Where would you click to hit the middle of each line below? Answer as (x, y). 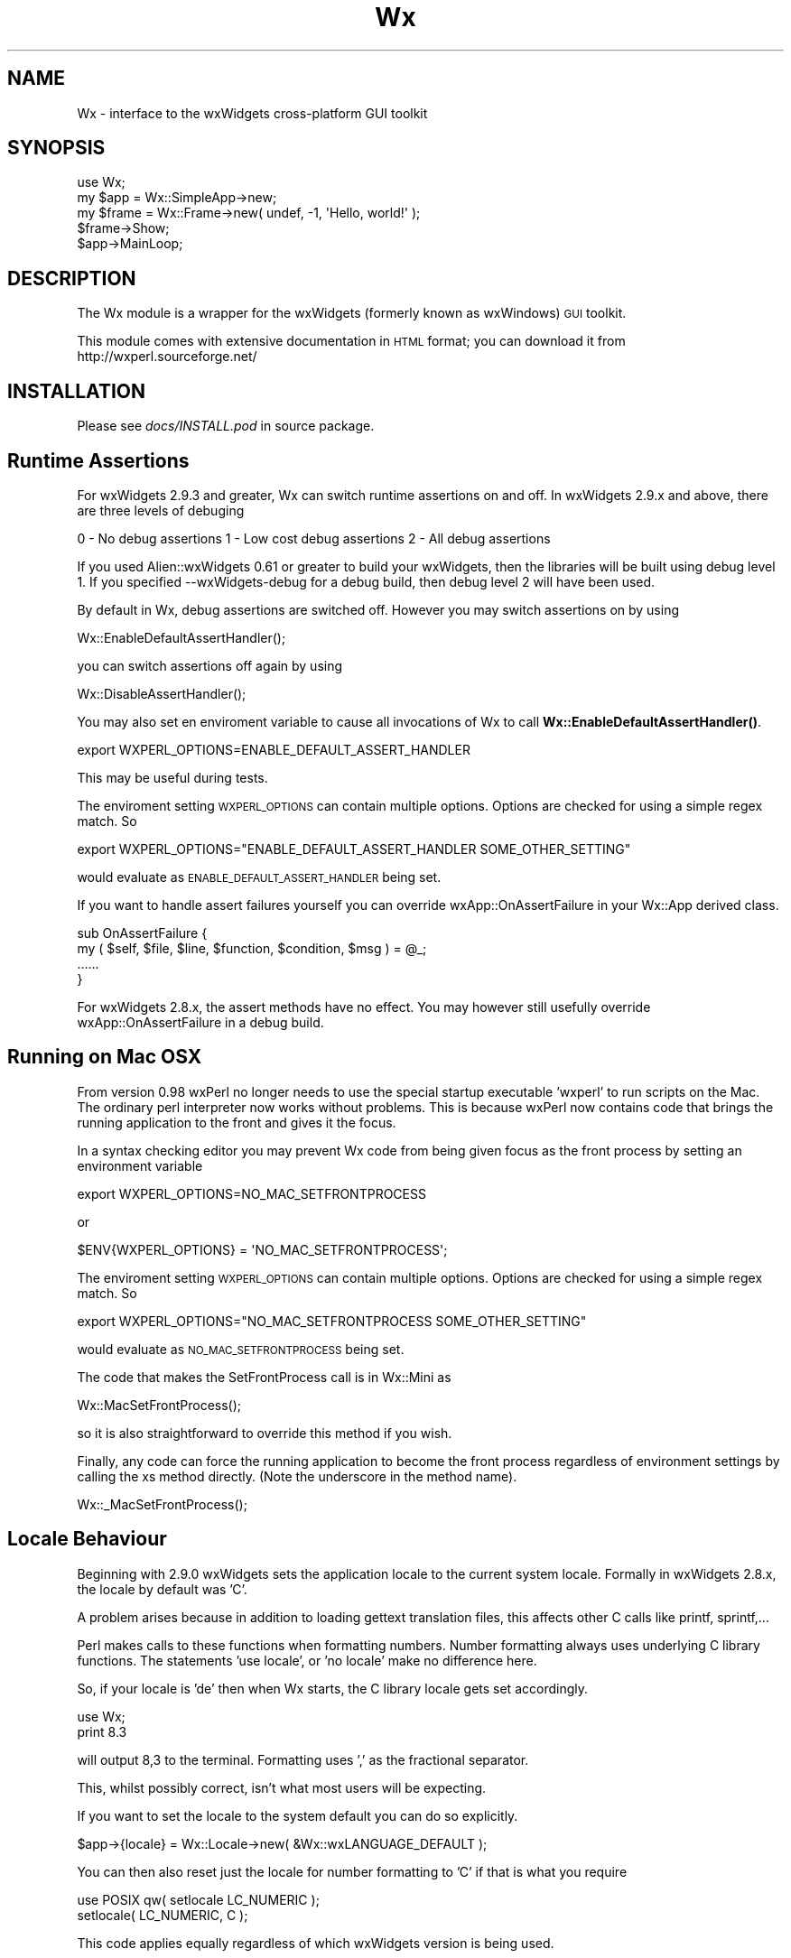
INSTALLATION (76, 391)
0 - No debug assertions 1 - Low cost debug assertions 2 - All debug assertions (314, 538)
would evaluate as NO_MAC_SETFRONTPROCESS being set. (241, 1349)
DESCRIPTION (72, 278)
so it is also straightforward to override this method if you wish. (265, 1433)
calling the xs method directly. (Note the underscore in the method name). (297, 1476)
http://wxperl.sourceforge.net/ (167, 357)
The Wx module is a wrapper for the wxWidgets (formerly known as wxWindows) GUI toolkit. (352, 313)
